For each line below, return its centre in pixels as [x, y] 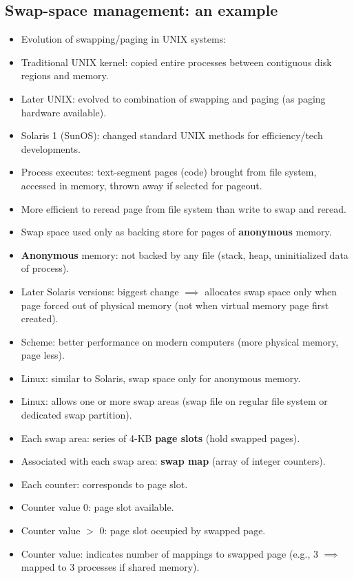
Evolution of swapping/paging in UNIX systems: [124, 39]
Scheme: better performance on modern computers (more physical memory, [180, 341]
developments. [51, 148]
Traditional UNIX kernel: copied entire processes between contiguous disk [176, 62]
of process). [45, 268]
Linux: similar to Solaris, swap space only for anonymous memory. [161, 378]
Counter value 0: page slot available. [97, 507]
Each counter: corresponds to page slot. [104, 484]
